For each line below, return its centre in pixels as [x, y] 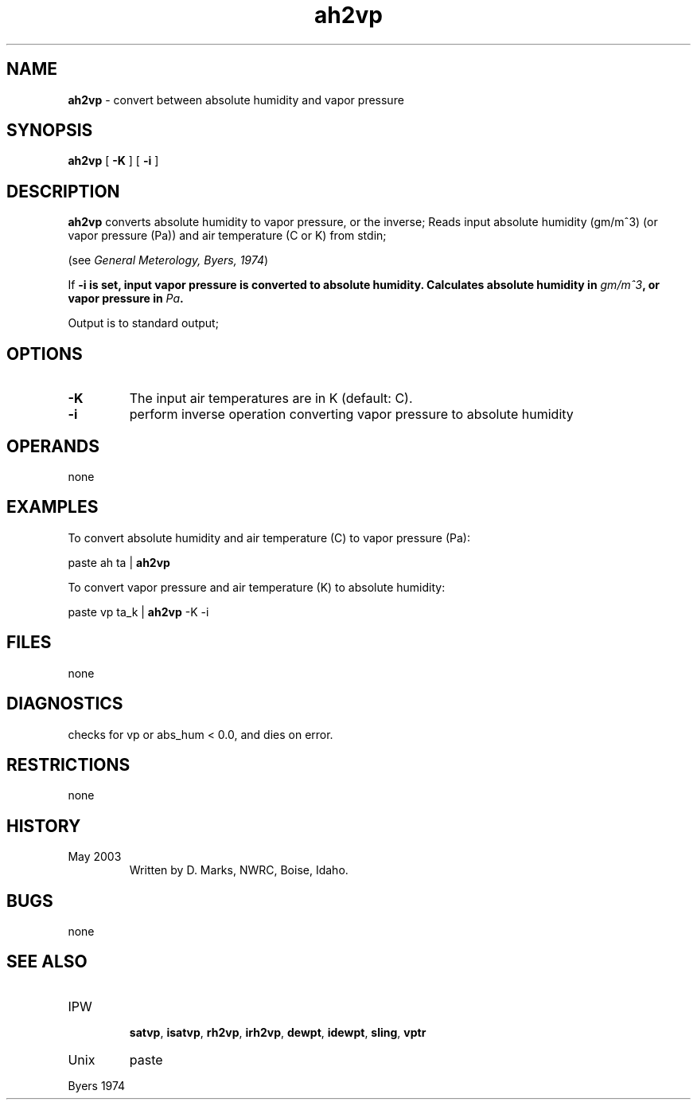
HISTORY [44, 826]
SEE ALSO [47, 962]
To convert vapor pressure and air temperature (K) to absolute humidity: [257, 587]
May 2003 [95, 857]
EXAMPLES [53, 507]
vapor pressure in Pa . [126, 299]
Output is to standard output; [143, 323]
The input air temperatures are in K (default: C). [271, 399]
